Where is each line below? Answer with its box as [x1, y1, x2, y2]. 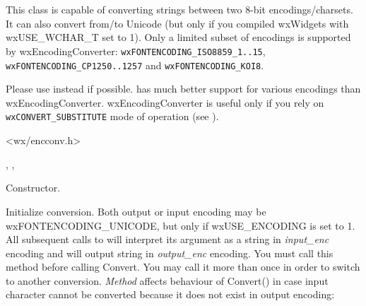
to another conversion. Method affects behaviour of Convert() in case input [6, 273, 329, 288]
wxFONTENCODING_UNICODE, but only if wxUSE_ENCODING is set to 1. [6, 218, 355, 233]
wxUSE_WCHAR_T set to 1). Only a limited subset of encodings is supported [6, 30, 351, 45]
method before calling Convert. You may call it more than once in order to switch [6, 259, 360, 274]
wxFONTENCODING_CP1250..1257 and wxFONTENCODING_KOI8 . [6, 57, 264, 72]
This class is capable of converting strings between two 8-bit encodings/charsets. [6, 2, 353, 17]
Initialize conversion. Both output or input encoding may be [6, 204, 266, 218]
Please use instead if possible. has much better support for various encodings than [6, 81, 361, 96]
